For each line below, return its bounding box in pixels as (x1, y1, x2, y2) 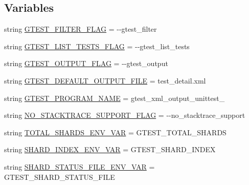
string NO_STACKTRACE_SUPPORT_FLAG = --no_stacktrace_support (4, 110, 245, 120)
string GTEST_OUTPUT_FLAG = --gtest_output (4, 58, 168, 69)
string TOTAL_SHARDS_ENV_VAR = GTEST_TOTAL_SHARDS (4, 127, 227, 137)
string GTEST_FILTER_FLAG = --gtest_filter (4, 24, 157, 34)
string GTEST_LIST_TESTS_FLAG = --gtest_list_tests (4, 40, 190, 51)
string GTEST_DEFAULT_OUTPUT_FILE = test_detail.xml (4, 75, 206, 86)
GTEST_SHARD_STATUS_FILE (4, 171, 115, 182)
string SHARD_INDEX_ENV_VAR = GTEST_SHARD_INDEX (4, 144, 216, 155)
